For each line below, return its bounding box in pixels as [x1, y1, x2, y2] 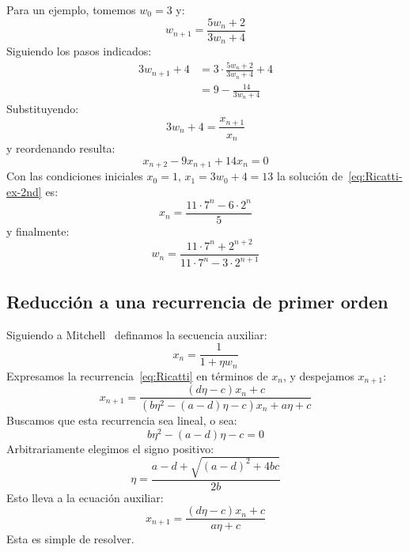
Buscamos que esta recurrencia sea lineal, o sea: [6, 411, 237, 428]
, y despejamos [282, 367, 354, 384]
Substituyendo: [6, 100, 79, 117]
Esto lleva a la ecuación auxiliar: [6, 489, 164, 505]
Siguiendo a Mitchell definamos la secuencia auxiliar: [6, 326, 267, 342]
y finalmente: [6, 222, 70, 239]
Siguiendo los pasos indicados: [6, 43, 152, 59]
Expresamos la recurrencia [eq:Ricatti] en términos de [6, 367, 268, 384]
